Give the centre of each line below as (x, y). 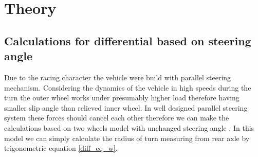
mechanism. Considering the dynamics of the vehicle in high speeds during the (128, 87)
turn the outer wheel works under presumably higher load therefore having (122, 98)
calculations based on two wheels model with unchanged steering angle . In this (129, 127)
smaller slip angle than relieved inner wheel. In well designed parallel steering (126, 107)
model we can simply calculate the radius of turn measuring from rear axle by (127, 138)
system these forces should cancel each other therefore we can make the (117, 118)
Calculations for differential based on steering (128, 40)
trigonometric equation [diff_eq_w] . (61, 148)
